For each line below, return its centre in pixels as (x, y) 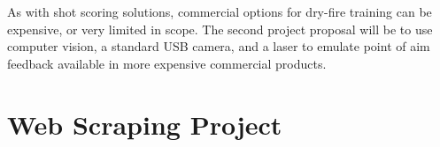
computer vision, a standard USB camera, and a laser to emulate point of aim (219, 46)
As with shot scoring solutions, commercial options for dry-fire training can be (220, 11)
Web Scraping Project (145, 124)
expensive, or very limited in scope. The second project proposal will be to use (220, 29)
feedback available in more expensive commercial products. (167, 63)
